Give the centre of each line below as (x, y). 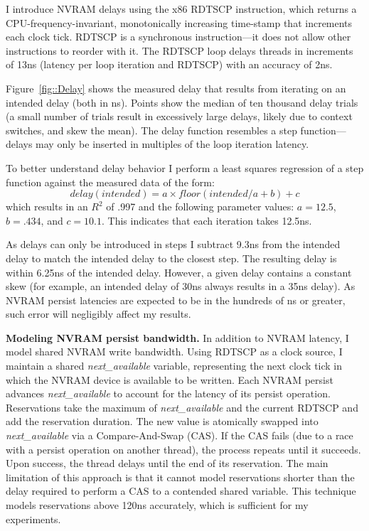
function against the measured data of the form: (110, 182)
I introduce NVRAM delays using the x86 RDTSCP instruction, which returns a (181, 9)
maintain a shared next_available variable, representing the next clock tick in (174, 366)
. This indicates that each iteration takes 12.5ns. (207, 220)
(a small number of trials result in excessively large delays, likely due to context (179, 116)
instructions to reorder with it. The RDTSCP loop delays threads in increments (180, 50)
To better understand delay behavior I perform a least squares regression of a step (185, 167)
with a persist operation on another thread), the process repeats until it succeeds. (183, 449)
